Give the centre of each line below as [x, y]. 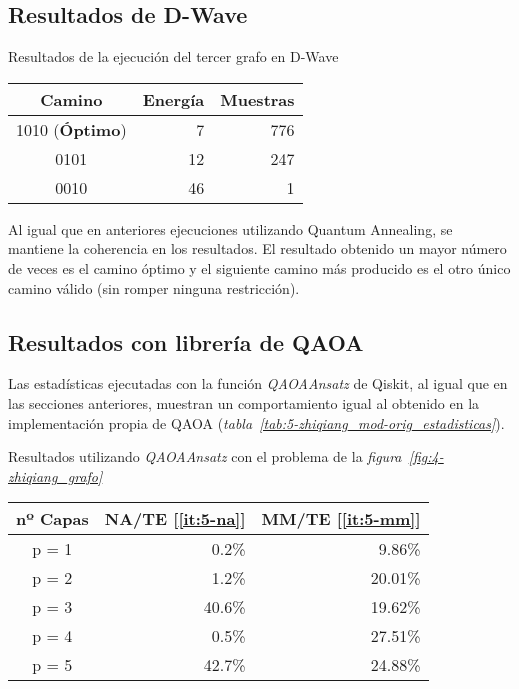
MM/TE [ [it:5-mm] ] [341, 519]
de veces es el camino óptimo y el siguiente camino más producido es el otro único [259, 267]
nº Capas [52, 519]
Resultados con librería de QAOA [186, 341]
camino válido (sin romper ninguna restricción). [154, 287]
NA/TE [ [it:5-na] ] [175, 519]
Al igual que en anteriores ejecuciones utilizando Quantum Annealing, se [230, 228]
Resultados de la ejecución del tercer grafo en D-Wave [173, 56]
